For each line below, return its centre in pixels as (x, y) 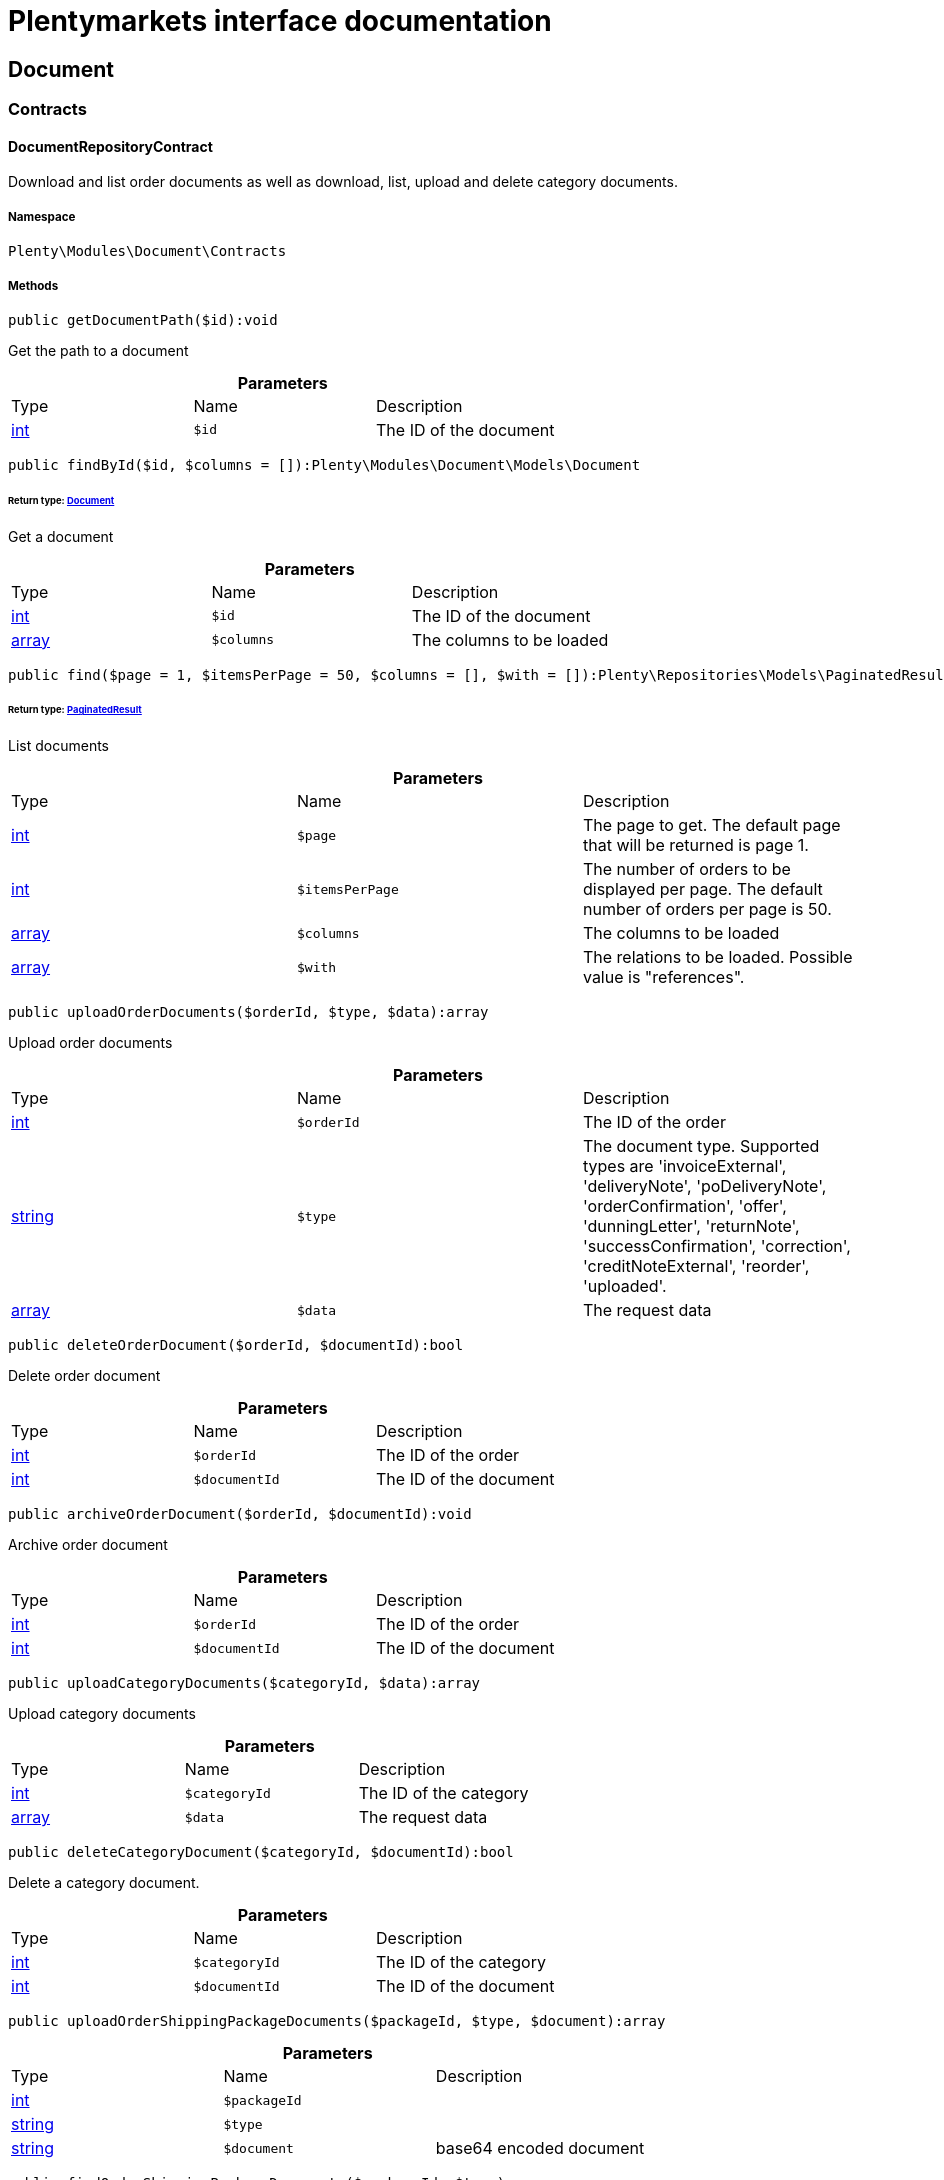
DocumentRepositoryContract (110, 146)
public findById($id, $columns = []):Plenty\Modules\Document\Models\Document (324, 464)
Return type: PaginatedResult (75, 710)
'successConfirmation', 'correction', (716, 1246)
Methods (33, 285)
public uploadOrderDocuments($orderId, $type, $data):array (248, 1012)
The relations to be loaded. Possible (717, 957)
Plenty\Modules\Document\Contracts (147, 251)
